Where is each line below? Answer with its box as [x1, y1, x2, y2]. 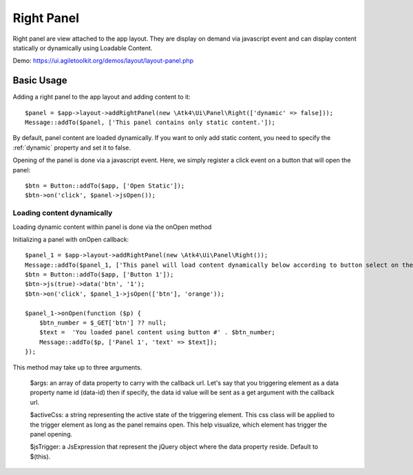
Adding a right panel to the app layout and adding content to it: [12, 93, 191, 101]
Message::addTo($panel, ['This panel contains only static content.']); [25, 119, 275, 127]
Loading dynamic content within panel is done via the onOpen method [12, 223, 212, 231]
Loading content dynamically [12, 208, 113, 218]
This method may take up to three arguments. [12, 363, 142, 372]
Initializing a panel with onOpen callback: [12, 235, 129, 243]
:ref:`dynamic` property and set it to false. [12, 143, 131, 152]
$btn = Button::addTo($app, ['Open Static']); [25, 181, 185, 190]
